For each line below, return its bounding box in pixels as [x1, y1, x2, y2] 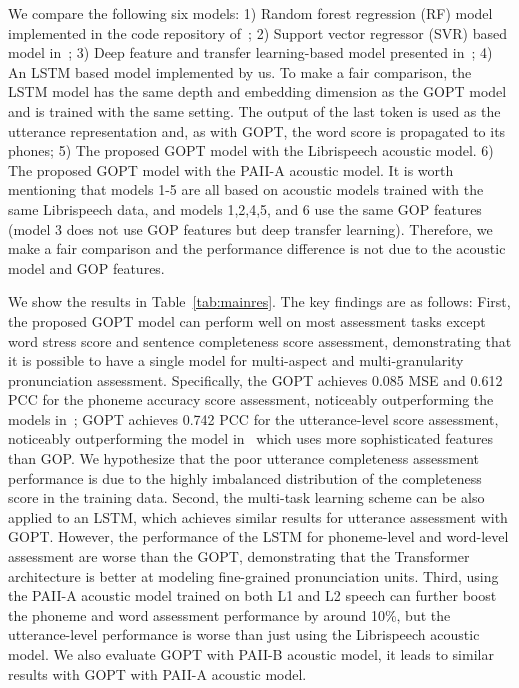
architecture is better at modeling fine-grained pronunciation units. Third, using [8, 565, 499, 586]
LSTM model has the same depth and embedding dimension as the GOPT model [8, 81, 507, 102]
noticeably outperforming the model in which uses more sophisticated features [8, 428, 494, 449]
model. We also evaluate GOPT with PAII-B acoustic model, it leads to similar [8, 644, 494, 664]
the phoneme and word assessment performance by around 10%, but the [8, 604, 451, 625]
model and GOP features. [8, 257, 165, 278]
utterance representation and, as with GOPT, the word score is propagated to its [8, 120, 506, 141]
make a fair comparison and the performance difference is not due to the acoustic [8, 238, 506, 259]
